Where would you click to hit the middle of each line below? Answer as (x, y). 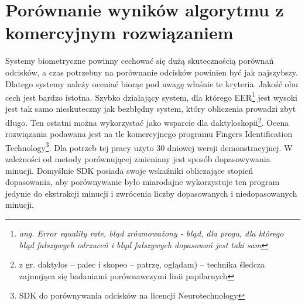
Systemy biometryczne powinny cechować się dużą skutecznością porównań (140, 61)
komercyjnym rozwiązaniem (119, 32)
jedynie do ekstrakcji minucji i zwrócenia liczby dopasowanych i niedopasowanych (151, 193)
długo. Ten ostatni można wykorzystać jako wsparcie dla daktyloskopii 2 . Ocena (147, 121)
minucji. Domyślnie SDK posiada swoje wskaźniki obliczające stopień (129, 170)
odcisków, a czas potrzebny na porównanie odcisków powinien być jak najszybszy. (152, 72)
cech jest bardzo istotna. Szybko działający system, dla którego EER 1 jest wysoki (151, 96)
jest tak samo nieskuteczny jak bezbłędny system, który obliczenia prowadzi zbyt (151, 109)
